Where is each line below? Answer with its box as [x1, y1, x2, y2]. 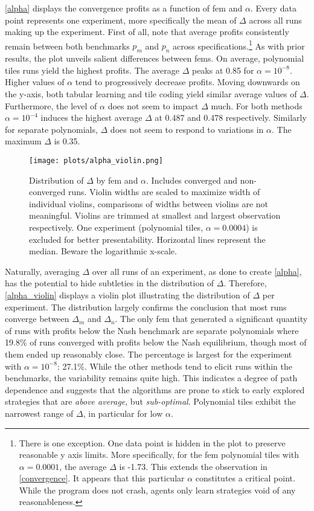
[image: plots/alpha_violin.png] [29, 156, 163, 165]
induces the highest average [40, 111, 143, 124]
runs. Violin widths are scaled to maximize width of [68, 185, 260, 198]
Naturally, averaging [5, 265, 80, 277]
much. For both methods [211, 99, 303, 112]
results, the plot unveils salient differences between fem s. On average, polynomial [5, 52, 304, 65]
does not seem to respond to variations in [110, 123, 264, 135]
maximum [5, 135, 42, 147]
